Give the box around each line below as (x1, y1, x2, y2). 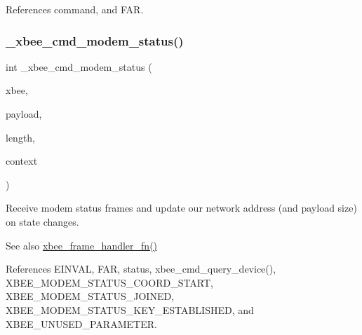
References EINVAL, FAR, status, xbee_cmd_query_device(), (6, 261, 276, 276)
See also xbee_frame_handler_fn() (6, 238, 158, 252)
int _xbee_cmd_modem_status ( (6, 59, 152, 74)
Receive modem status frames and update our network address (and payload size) (6, 200, 357, 215)
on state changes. (6, 214, 79, 228)
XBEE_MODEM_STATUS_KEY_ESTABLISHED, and (6, 302, 254, 317)
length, (6, 130, 36, 144)
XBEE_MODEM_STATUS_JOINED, (6, 289, 175, 303)
